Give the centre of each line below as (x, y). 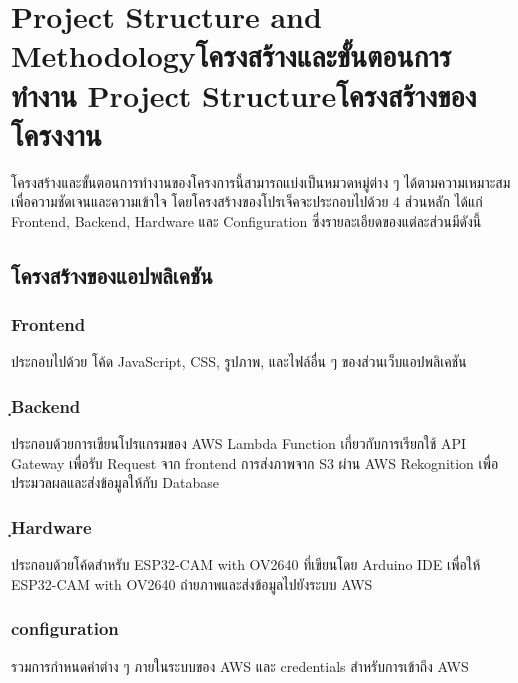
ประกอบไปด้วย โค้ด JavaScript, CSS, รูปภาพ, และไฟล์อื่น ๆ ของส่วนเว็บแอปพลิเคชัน (239, 361)
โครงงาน (56, 133)
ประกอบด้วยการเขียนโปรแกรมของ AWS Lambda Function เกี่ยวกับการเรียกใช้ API (239, 443)
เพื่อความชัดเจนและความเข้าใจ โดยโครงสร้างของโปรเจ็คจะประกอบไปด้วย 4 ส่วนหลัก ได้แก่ (247, 201)
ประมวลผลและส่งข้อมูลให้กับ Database (115, 482)
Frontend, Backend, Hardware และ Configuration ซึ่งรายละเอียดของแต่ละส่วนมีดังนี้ (246, 220)
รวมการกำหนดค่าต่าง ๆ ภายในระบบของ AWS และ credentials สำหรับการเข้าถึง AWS (240, 665)
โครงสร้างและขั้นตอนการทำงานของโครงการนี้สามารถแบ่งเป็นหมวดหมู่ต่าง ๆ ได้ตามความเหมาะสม (261, 181)
